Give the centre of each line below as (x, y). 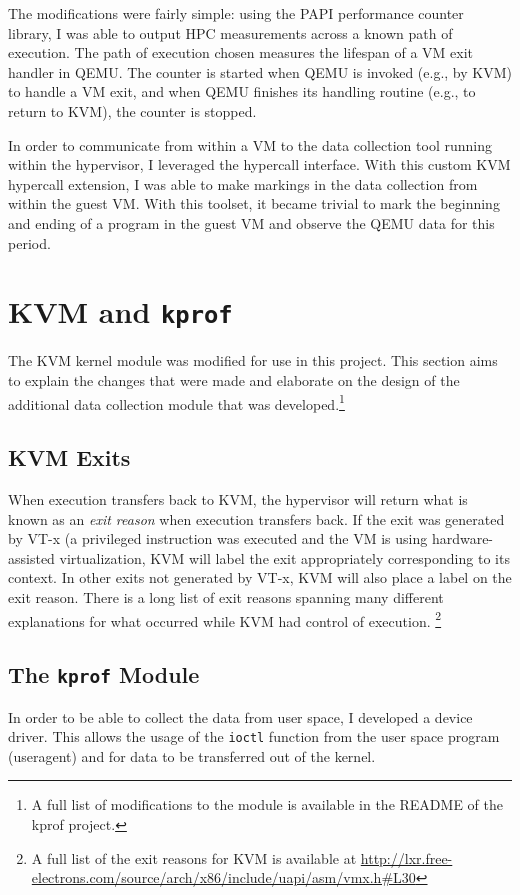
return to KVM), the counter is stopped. (132, 110)
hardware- (462, 538)
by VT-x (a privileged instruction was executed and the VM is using (218, 538)
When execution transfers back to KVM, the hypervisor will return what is (238, 499)
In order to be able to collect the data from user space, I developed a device (240, 716)
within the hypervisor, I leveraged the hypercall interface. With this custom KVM (259, 164)
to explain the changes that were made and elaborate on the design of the (234, 379)
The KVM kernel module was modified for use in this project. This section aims (253, 360)
